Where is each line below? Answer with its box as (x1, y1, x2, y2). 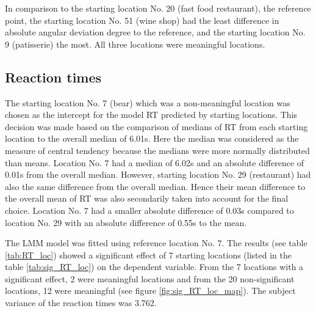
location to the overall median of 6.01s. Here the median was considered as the (5, 132, 299, 145)
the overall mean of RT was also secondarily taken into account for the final (5, 192, 289, 205)
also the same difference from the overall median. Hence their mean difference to (5, 180, 306, 192)
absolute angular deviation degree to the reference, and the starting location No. (5, 26, 306, 38)
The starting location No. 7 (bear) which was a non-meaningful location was (5, 96, 290, 109)
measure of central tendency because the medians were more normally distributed (5, 144, 310, 156)
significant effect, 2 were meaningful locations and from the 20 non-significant (5, 272, 295, 285)
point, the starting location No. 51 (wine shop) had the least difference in (5, 13, 279, 26)
